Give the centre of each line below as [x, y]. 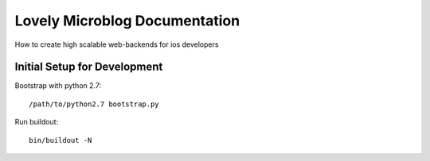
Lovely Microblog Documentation [127, 21]
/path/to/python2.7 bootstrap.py [94, 104]
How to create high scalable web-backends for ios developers [117, 44]
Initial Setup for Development [89, 67]
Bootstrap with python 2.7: [58, 86]
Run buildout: [37, 122]
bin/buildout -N [61, 140]
